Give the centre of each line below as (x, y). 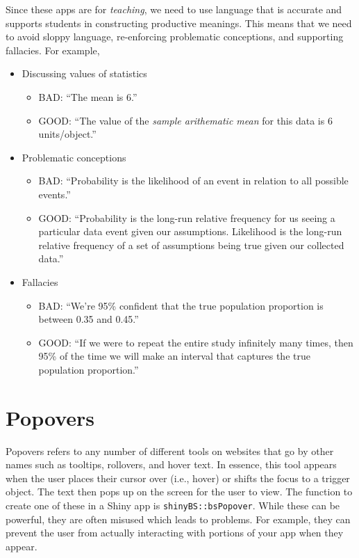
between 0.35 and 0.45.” (89, 319)
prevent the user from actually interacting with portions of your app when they (175, 533)
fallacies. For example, (53, 50)
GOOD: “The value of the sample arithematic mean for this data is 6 (185, 120)
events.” (55, 194)
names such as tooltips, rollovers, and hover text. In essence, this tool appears (171, 464)
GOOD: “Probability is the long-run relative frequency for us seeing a (187, 217)
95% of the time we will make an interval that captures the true (174, 356)
